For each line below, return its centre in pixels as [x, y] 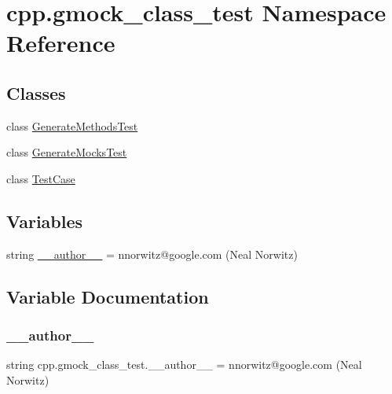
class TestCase [41, 178]
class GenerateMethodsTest [72, 125]
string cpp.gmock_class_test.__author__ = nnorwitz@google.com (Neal [184, 365]
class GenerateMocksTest [67, 152]
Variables [45, 221]
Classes [36, 92]
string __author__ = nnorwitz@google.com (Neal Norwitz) [152, 254]
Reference [61, 43]
